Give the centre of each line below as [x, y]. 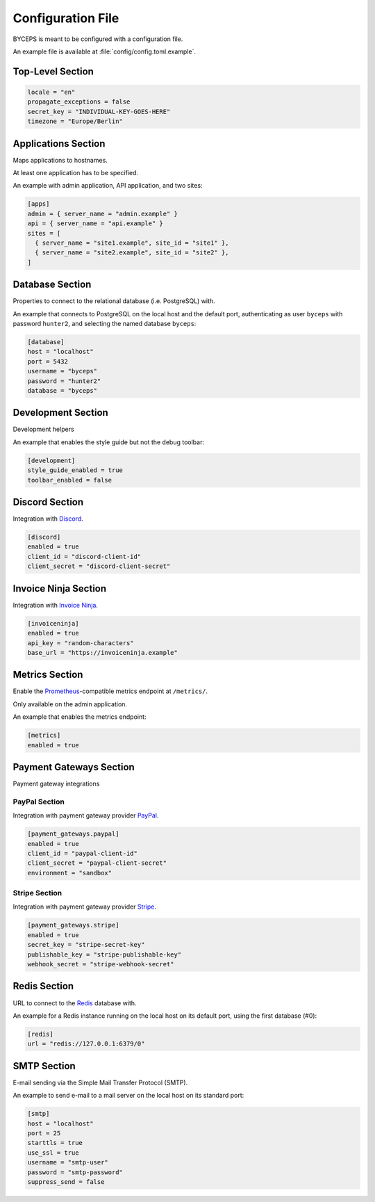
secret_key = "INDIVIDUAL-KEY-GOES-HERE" [99, 112]
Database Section [52, 285]
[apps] [39, 204]
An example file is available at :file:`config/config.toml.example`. [104, 51]
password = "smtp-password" [75, 1172]
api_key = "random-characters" [81, 643]
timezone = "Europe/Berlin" [75, 121]
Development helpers [43, 429]
